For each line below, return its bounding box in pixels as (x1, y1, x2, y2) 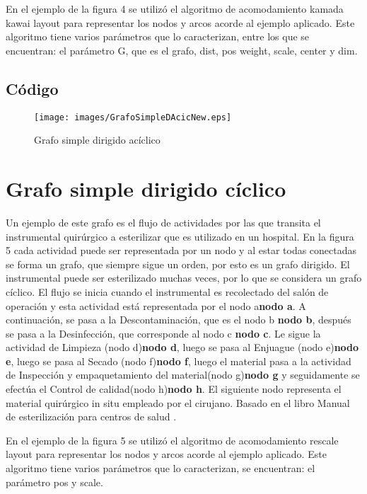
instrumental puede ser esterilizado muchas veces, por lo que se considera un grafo (6, 270, 362, 285)
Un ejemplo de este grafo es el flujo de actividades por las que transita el (6, 214, 321, 229)
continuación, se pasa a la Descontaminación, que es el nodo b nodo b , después (6, 312, 351, 327)
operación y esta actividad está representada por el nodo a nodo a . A (6, 298, 306, 313)
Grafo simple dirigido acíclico (34, 132, 161, 147)
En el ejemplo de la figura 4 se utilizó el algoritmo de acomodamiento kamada (6, 1, 344, 16)
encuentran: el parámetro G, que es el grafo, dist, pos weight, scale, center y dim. (6, 42, 358, 57)
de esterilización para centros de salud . (6, 409, 177, 424)
